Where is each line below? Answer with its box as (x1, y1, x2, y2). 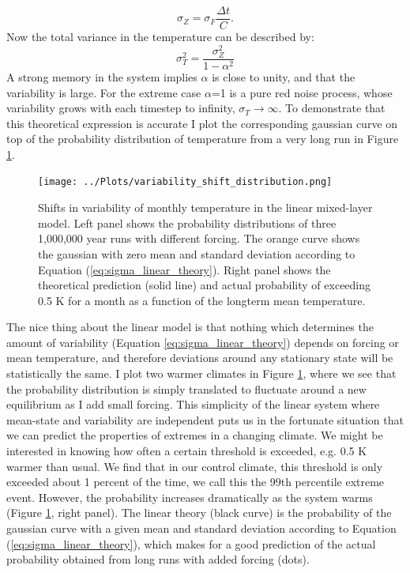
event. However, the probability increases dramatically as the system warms (6, 488, 373, 505)
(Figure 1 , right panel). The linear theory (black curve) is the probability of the (6, 504, 392, 521)
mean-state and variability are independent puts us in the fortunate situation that (6, 411, 404, 428)
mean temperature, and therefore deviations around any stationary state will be (6, 349, 393, 366)
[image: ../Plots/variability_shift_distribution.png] (38, 176, 333, 188)
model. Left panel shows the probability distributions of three (38, 214, 337, 231)
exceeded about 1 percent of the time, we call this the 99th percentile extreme (6, 473, 385, 490)
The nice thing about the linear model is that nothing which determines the (6, 319, 374, 335)
